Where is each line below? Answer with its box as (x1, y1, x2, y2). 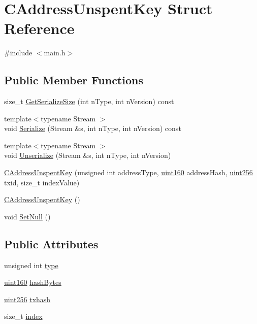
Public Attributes (4, 236, 99, 251)
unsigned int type (4, 260, 58, 270)
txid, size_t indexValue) (4, 177, 80, 187)
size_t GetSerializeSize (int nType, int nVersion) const (4, 96, 174, 107)
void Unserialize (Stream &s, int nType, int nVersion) (4, 150, 171, 160)
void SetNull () (4, 211, 51, 221)
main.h (44, 47, 66, 58)
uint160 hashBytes (4, 277, 61, 287)
